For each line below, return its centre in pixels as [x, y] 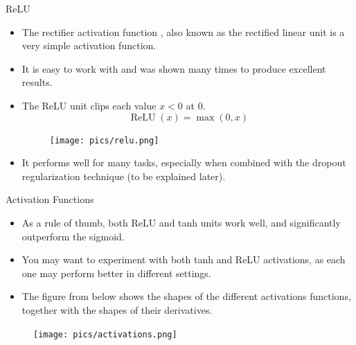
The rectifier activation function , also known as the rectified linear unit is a [183, 32]
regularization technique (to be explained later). [124, 176]
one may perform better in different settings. [116, 273]
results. [37, 82]
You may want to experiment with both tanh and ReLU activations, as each [184, 259]
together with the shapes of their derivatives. [117, 309]
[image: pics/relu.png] [104, 140]
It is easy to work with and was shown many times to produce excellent [174, 68]
